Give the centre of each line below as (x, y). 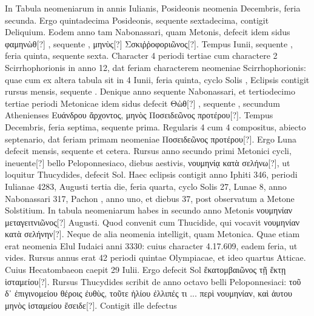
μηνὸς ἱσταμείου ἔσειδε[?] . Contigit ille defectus (91, 305)
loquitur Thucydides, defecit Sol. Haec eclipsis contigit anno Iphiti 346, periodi (151, 174)
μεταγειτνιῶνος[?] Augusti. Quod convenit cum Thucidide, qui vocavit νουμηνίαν (152, 222)
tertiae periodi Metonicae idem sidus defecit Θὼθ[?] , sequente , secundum (142, 103)
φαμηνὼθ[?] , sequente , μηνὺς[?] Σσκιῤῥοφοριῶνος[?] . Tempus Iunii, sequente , (149, 43)
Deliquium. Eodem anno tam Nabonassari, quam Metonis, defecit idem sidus (148, 32)
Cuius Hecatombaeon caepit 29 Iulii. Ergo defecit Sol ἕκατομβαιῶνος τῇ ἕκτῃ (145, 270)
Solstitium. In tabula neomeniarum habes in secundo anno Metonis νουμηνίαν (149, 210)
